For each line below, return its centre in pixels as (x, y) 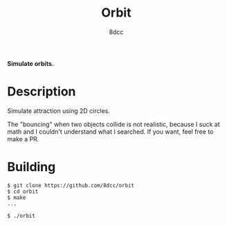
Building (31, 167)
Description (42, 92)
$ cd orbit (23, 191)
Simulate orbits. (30, 63)
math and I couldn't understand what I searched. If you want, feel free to (110, 131)
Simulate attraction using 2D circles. (59, 111)
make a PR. (23, 139)
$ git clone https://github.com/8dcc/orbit (71, 185)
